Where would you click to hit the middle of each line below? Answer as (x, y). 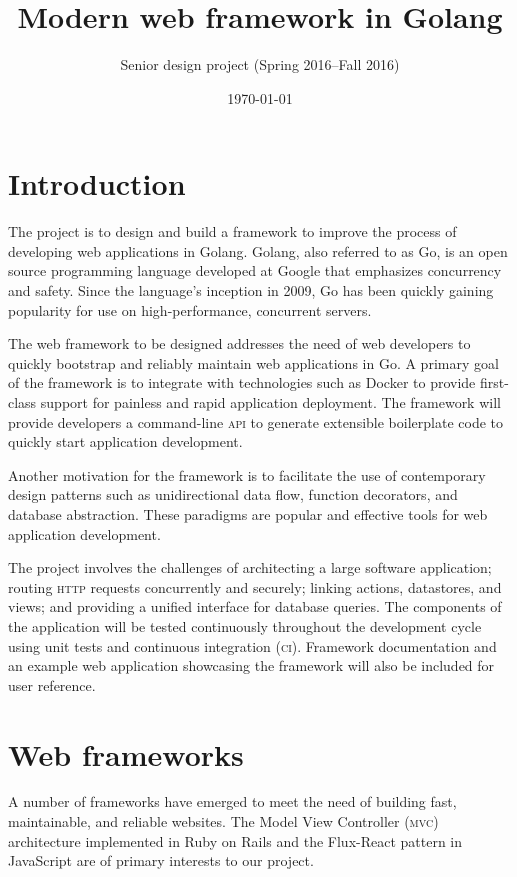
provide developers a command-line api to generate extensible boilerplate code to (255, 421)
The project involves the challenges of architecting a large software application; (250, 567)
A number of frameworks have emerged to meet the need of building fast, (232, 801)
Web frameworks (126, 753)
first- (494, 382)
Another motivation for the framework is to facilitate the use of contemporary (247, 474)
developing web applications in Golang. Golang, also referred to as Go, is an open (258, 250)
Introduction (97, 183)
